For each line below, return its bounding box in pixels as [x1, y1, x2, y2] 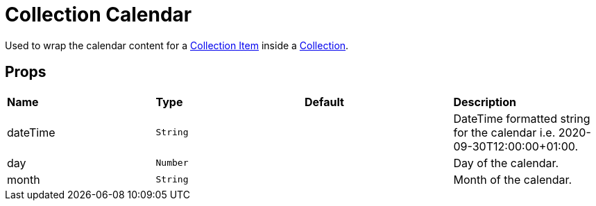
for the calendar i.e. [453, 125, 556, 139]
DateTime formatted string [453, 111, 590, 126]
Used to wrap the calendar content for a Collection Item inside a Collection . [5, 39, 349, 51]
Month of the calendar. [453, 172, 572, 187]
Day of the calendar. [453, 155, 559, 170]
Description [453, 94, 516, 109]
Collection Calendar [5, 3, 192, 26]
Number [155, 157, 189, 169]
